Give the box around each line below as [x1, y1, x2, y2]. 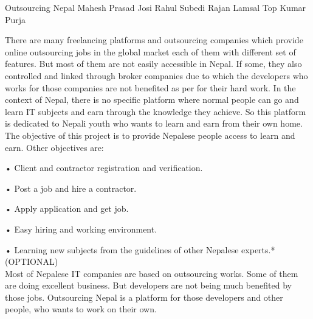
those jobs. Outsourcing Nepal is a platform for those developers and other [5, 290, 283, 303]
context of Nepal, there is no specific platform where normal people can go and [5, 93, 299, 106]
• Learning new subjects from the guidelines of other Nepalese [5, 243, 239, 256]
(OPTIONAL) [5, 255, 58, 268]
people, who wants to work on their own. [5, 303, 157, 315]
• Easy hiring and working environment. [5, 222, 157, 235]
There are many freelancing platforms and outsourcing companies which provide [5, 33, 303, 46]
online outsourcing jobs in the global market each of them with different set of [5, 45, 296, 58]
